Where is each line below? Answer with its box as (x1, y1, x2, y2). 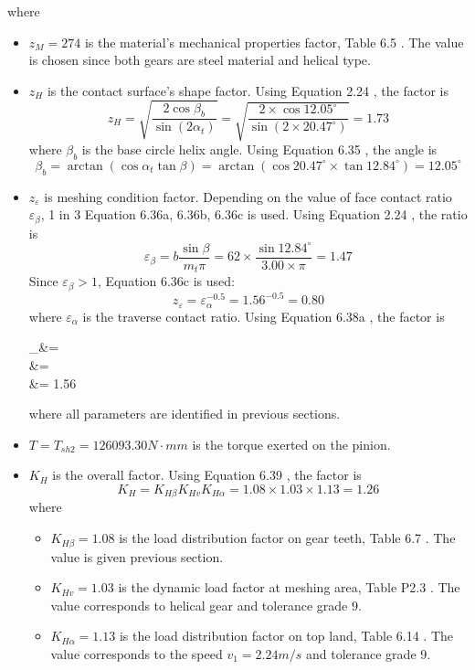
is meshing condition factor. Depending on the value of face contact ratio (44, 186, 452, 206)
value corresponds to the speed (50, 643, 223, 663)
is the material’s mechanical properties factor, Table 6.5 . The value (84, 32, 464, 51)
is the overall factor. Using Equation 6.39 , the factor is (52, 465, 362, 484)
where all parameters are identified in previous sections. (28, 404, 341, 423)
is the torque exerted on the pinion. (192, 434, 391, 453)
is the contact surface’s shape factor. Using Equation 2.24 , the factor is (47, 80, 449, 100)
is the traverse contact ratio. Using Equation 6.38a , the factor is (82, 306, 445, 325)
